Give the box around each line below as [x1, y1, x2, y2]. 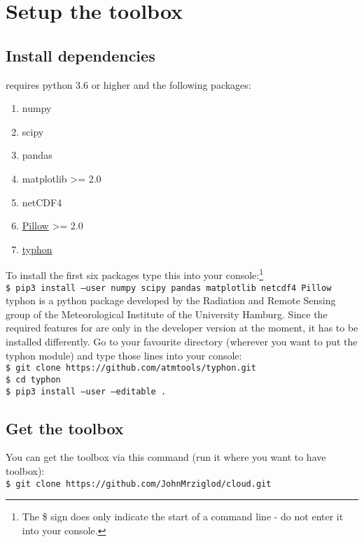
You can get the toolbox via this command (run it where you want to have [6, 450, 326, 464]
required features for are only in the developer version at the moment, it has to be [6, 320, 358, 335]
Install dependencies [6, 44, 155, 66]
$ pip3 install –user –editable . [6, 386, 167, 397]
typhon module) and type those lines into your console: [6, 348, 242, 362]
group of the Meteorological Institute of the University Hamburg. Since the [6, 306, 328, 321]
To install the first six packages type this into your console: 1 [6, 266, 264, 282]
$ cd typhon [6, 374, 61, 385]
